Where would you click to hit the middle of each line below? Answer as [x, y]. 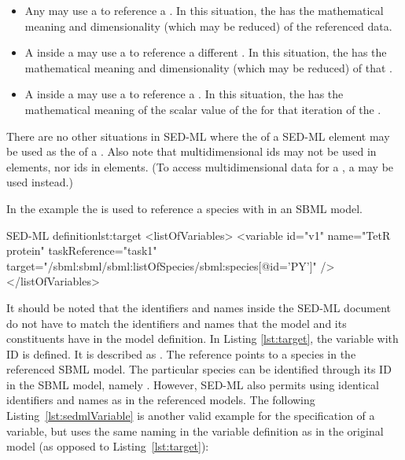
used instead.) [40, 182]
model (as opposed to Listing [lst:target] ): [108, 446]
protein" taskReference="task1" [82, 250]
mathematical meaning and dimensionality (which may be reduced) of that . [208, 67]
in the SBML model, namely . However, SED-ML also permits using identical [193, 384]
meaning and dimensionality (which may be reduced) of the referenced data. [208, 26]
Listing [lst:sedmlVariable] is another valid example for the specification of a [191, 416]
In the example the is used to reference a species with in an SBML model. [184, 208]
